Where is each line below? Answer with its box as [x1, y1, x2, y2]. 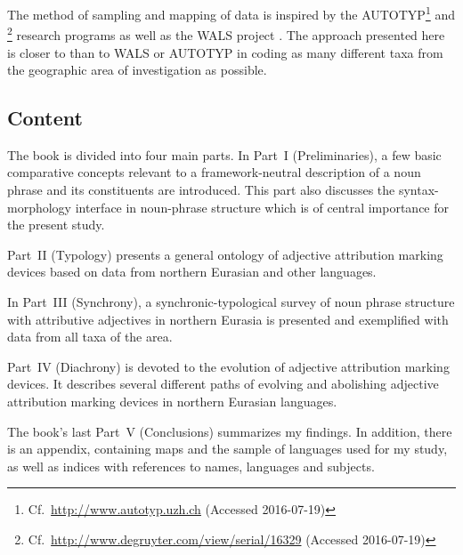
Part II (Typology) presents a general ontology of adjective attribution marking [7, 245, 443, 263]
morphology [7, 197, 72, 216]
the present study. [7, 215, 105, 234]
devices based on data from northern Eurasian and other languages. [7, 262, 377, 281]
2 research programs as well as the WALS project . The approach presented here [7, 23, 445, 44]
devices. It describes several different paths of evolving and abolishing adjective [7, 374, 439, 393]
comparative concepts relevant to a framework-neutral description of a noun [7, 163, 421, 181]
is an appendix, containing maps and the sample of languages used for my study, [7, 439, 448, 458]
